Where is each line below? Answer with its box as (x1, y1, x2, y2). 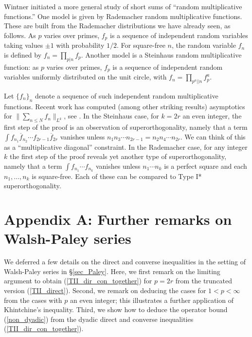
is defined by (4, 49, 42, 59)
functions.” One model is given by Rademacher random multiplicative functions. (4, 11, 242, 21)
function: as (4, 61, 39, 72)
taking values (4, 40, 43, 50)
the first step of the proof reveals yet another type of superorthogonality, (9, 151, 227, 161)
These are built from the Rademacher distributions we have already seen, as (4, 20, 231, 31)
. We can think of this (180, 131, 246, 141)
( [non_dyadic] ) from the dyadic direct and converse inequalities (4, 314, 194, 324)
